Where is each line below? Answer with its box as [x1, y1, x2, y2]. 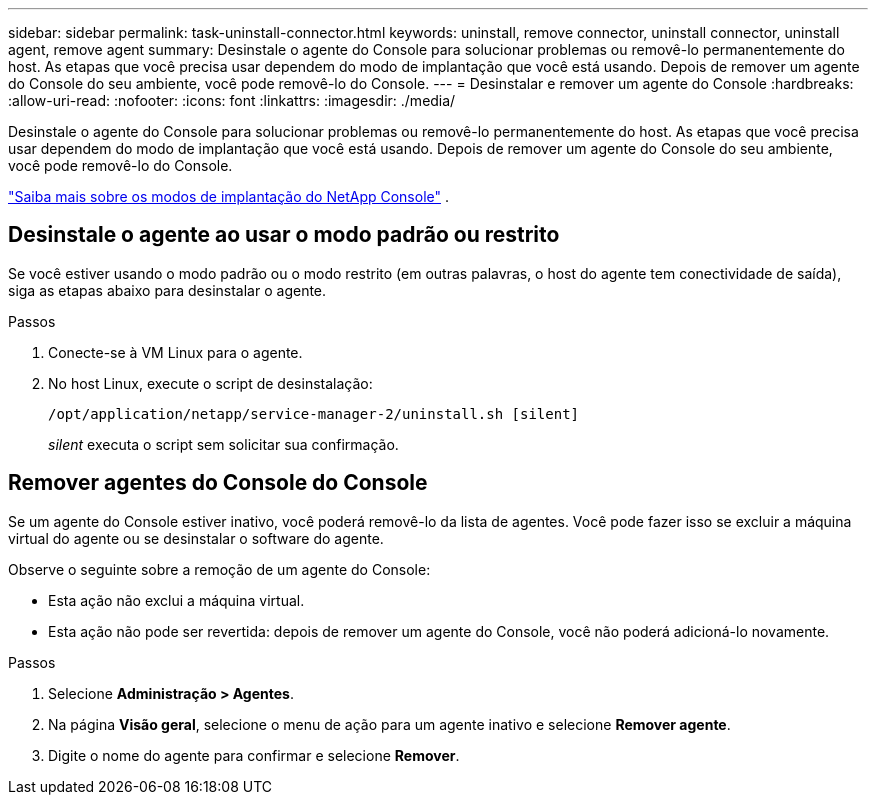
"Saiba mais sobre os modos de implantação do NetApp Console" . [8, 188, 449, 205]
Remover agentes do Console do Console [8, 470, 428, 496]
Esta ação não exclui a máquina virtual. [48, 591, 305, 609]
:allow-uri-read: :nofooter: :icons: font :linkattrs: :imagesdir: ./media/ [8, 92, 456, 109]
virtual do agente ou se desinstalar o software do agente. [8, 529, 384, 547]
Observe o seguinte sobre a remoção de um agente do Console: [8, 560, 431, 578]
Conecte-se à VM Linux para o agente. [48, 343, 303, 361]
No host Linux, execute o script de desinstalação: [48, 374, 373, 392]
